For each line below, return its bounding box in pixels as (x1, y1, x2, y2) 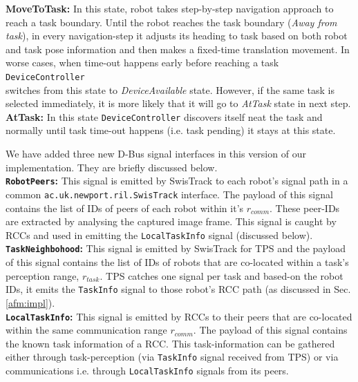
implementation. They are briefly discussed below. (6, 160, 218, 174)
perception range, (6, 268, 79, 283)
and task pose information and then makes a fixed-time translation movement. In (6, 41, 350, 56)
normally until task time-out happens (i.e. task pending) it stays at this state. (6, 123, 336, 137)
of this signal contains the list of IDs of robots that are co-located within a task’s (6, 255, 349, 269)
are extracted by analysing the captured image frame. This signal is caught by (6, 214, 337, 229)
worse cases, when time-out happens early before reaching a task (6, 55, 279, 70)
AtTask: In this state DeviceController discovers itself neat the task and (6, 109, 323, 124)
